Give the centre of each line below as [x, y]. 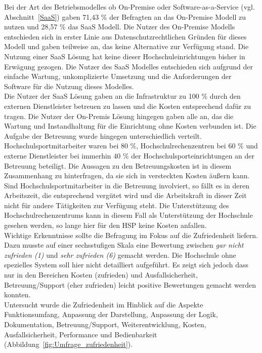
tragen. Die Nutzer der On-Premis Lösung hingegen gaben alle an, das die [119, 116]
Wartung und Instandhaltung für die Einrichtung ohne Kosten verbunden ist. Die [130, 126]
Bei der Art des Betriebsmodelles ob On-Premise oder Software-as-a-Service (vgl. [129, 7]
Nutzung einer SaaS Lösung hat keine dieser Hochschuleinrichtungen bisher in [125, 56]
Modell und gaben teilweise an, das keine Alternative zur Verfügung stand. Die [126, 46]
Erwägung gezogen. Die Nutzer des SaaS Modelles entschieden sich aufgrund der [129, 66]
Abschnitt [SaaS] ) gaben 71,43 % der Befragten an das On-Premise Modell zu [125, 16]
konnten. [17, 295]
